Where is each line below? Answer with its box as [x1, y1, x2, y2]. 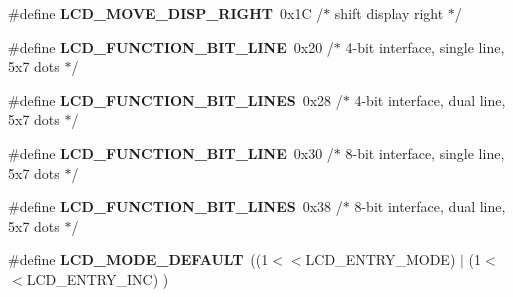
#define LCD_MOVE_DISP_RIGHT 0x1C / [8, 3, 324, 23]
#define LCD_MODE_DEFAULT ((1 [8, 249, 269, 270]
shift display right [334, 3, 444, 23]
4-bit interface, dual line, [354, 89, 506, 110]
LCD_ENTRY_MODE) [305, 249, 456, 270]
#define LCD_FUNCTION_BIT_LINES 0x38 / [8, 196, 343, 217]
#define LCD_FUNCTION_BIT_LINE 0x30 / [8, 142, 334, 163]
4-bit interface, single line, [345, 36, 505, 57]
